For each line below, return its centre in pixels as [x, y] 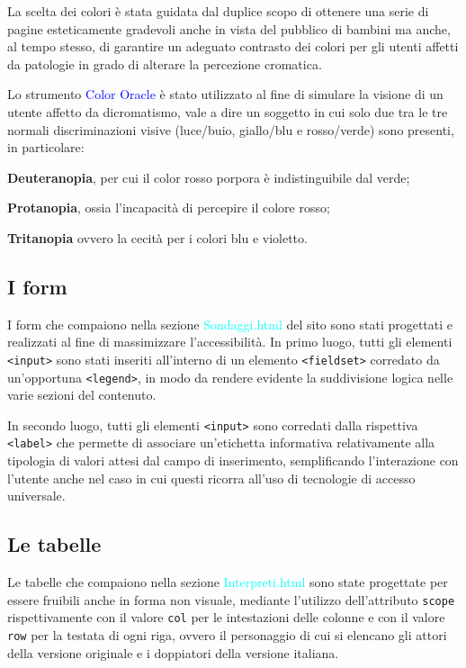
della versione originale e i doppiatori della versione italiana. [173, 652]
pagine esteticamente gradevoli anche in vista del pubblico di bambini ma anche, [229, 28]
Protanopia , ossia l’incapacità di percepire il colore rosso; [169, 208]
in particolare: [46, 147]
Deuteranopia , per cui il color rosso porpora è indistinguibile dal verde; [209, 177]
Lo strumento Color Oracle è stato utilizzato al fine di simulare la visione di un [225, 94]
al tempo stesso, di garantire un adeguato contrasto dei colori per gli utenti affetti [233, 46]
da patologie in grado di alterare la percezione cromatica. [165, 63]
